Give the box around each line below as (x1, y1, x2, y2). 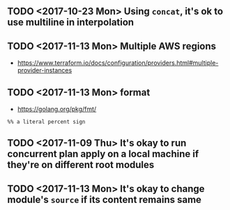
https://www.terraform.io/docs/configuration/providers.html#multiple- (17, 59, 219, 67)
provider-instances (17, 66, 72, 75)
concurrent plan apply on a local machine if (7, 148, 199, 160)
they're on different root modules (7, 159, 155, 171)
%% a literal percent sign (7, 119, 86, 126)
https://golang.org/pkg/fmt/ (17, 105, 97, 114)
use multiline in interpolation (7, 17, 135, 29)
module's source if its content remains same (7, 193, 202, 205)
